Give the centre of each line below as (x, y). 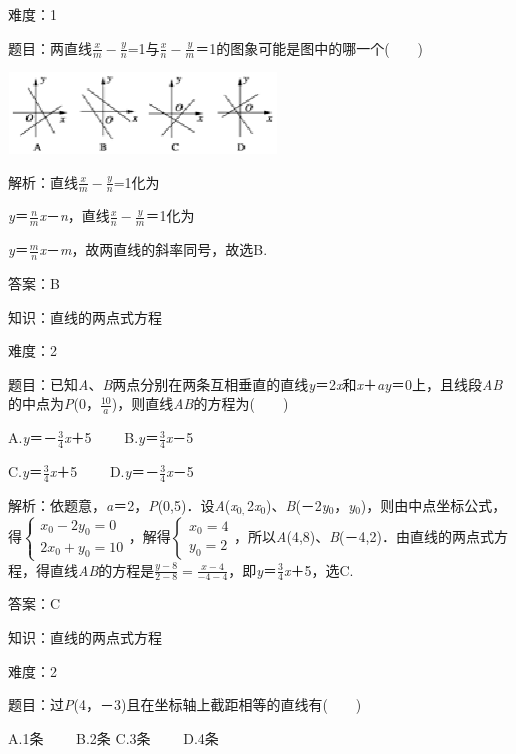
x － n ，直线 (74, 215)
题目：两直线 (50, 47)
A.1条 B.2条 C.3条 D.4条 (113, 737)
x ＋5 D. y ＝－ (104, 471)
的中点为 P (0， (54, 403)
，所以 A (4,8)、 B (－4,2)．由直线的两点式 (364, 535)
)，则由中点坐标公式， (433, 504)
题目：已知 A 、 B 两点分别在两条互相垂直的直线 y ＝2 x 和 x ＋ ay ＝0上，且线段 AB (255, 383)
